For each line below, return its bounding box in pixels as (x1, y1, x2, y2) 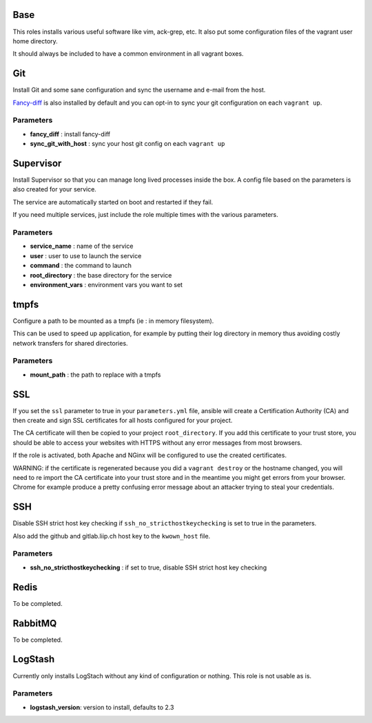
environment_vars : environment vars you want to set (30, 280, 183, 289)
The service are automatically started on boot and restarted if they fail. (12, 198, 214, 206)
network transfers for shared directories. (12, 339, 128, 347)
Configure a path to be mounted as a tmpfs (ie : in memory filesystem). (12, 317, 214, 325)
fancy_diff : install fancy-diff (30, 129, 110, 138)
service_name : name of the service (30, 242, 134, 251)
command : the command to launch (30, 262, 132, 270)
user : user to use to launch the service (30, 251, 142, 260)
